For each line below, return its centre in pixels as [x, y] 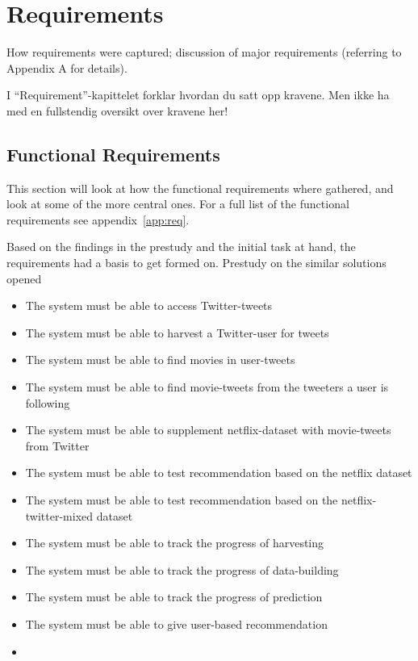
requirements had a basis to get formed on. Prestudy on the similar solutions [196, 263]
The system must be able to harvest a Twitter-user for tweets [177, 332]
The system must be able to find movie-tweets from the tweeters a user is [207, 387]
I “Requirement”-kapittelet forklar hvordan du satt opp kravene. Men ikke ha [198, 95]
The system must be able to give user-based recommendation [176, 623]
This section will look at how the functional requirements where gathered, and [200, 188]
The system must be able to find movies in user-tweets [160, 360]
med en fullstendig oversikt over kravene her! [117, 110]
